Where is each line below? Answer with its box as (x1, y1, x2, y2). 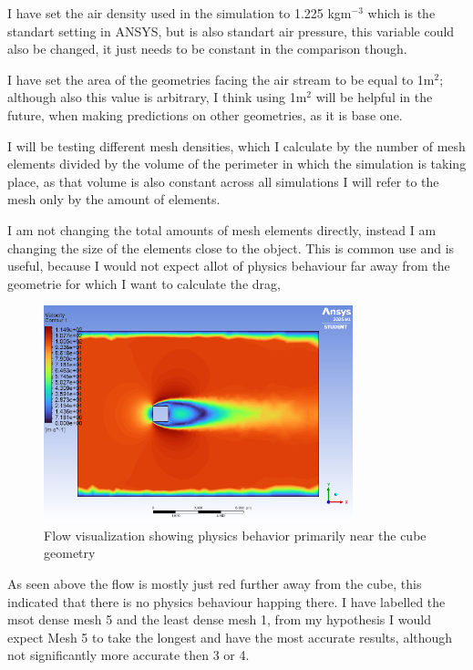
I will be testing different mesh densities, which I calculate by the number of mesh (7, 136, 466, 155)
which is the (367, 4, 436, 22)
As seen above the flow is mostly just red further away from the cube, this (7, 573, 422, 593)
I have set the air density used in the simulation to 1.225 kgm (7, 4, 352, 22)
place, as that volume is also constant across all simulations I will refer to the (7, 171, 439, 191)
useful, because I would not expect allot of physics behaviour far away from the (7, 256, 450, 275)
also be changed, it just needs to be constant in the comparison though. (7, 39, 407, 58)
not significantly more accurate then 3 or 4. (7, 645, 250, 665)
